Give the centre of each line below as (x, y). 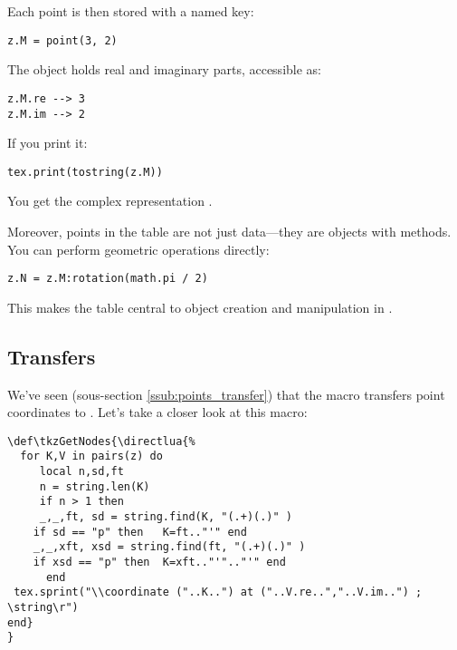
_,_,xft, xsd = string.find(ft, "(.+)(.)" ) (169, 547)
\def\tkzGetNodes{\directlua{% (101, 441)
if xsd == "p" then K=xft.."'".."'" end (159, 563)
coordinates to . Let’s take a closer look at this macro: (157, 412)
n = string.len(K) (95, 486)
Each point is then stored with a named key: (131, 11)
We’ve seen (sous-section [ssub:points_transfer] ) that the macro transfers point (226, 394)
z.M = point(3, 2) (62, 40)
